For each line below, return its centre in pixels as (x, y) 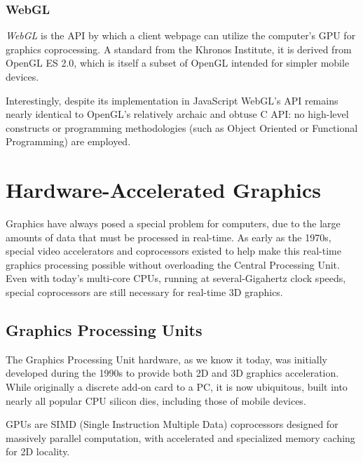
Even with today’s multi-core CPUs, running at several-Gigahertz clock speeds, (176, 278)
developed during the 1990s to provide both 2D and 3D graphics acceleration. (172, 373)
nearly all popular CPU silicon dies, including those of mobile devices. (156, 400)
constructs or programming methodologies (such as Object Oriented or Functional (182, 127)
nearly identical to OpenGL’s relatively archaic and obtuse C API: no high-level (177, 114)
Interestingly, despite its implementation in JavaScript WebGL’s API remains (172, 100)
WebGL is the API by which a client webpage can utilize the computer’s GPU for (181, 35)
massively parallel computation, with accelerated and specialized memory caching (180, 437)
